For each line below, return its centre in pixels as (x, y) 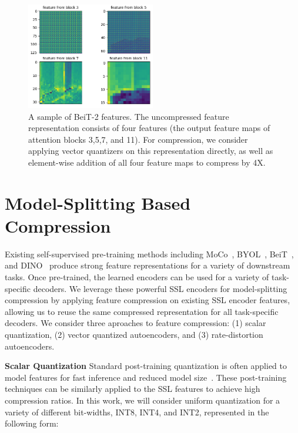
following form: (32, 423)
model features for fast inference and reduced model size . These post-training (146, 377)
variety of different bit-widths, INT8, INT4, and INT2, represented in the (137, 412)
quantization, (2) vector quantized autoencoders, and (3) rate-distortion (134, 335)
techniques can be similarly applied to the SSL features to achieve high (133, 389)
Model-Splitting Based (98, 202)
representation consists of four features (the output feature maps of (149, 128)
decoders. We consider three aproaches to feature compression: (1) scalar (135, 323)
